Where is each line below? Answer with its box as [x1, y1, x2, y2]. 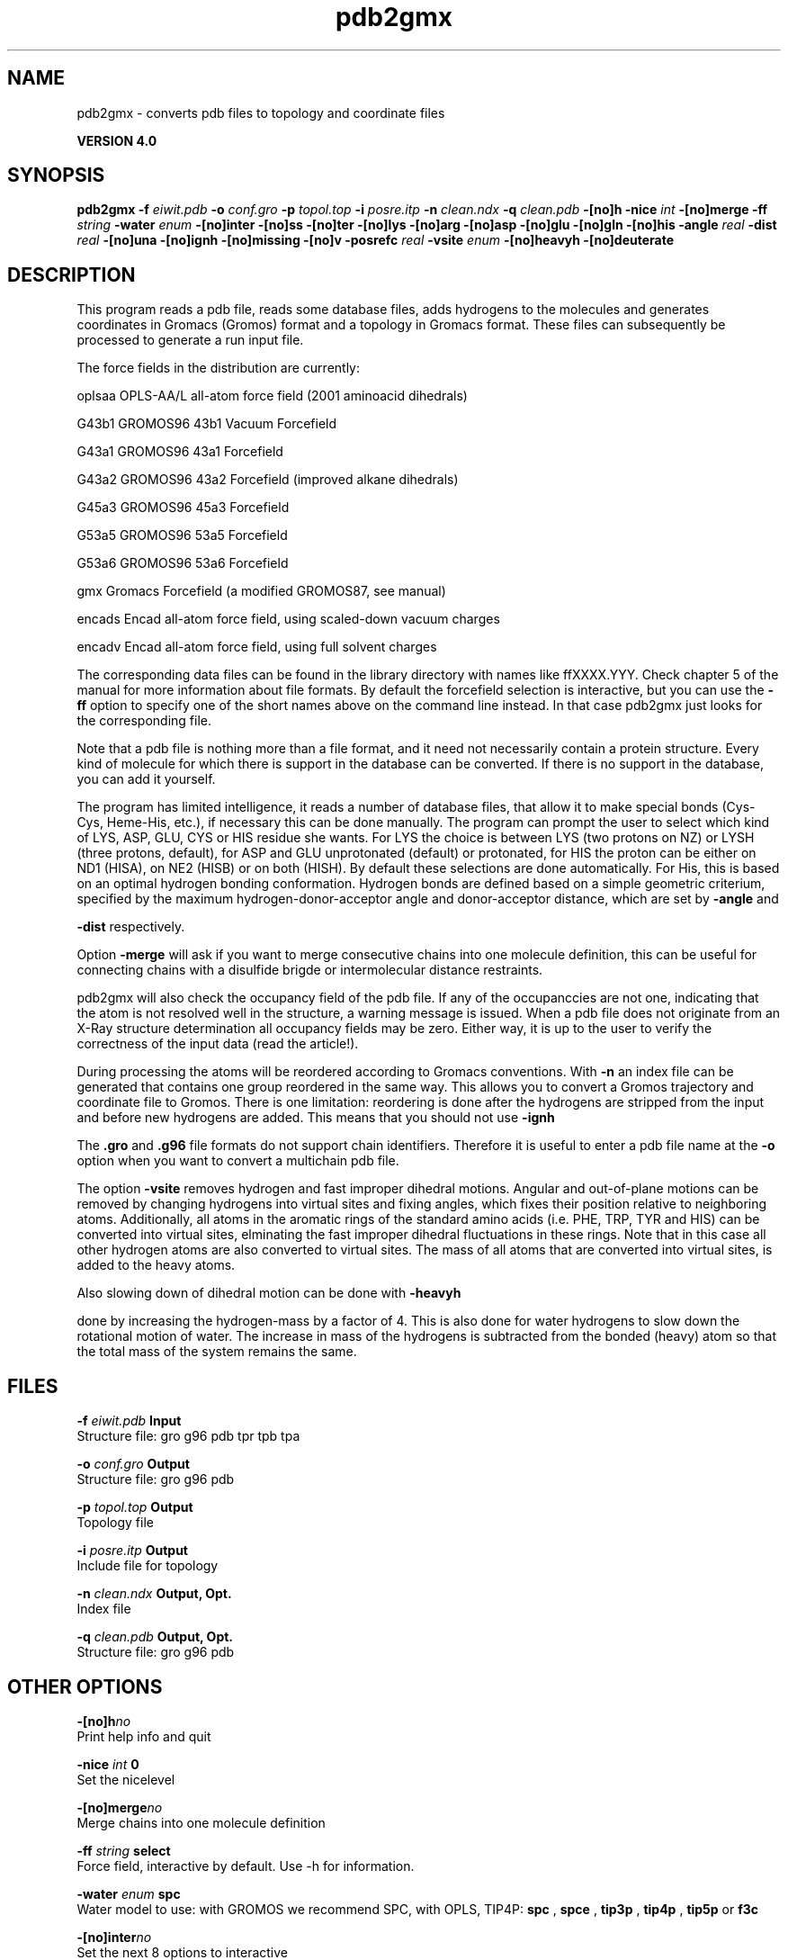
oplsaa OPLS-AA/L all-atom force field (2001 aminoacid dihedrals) [76, 388, 468, 404]
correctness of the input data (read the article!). [76, 1036, 359, 1052]
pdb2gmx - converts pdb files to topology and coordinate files [76, 104, 445, 121]
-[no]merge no [76, 1799, 163, 1815]
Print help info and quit [76, 1728, 211, 1744]
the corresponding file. [76, 713, 211, 729]
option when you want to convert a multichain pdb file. [76, 1153, 399, 1169]
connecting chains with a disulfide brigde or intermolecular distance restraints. [76, 962, 543, 978]
